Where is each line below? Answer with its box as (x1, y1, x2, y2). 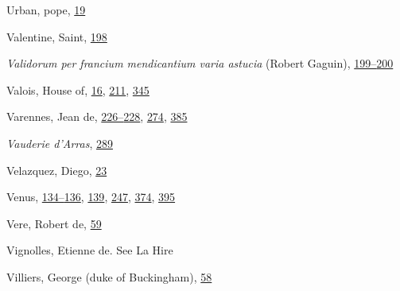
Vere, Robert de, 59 (6, 215, 102, 231)
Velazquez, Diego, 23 (6, 161, 107, 178)
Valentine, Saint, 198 (6, 28, 107, 45)
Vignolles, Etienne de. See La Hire (6, 242, 173, 258)
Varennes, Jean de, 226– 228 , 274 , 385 (6, 108, 188, 125)
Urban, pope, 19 (6, 2, 86, 17)
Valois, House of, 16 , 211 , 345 (6, 81, 150, 98)
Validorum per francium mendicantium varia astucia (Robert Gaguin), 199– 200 (6, 55, 394, 72)
